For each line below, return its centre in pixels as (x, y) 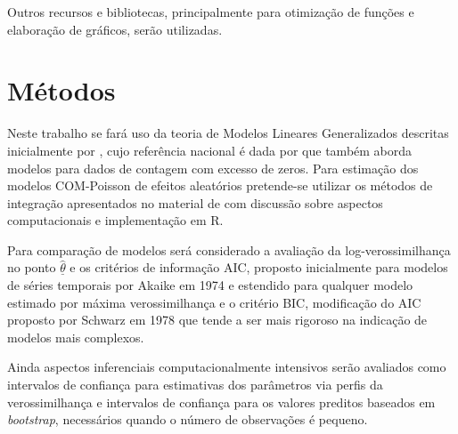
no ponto (32, 267)
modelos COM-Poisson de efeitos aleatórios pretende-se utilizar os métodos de (220, 185)
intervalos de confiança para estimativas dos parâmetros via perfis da (195, 385)
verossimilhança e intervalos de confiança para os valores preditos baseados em (221, 402)
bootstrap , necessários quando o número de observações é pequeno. (188, 419)
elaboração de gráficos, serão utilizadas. (115, 29)
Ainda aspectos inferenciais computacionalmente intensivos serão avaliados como (227, 367)
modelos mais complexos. (76, 337)
